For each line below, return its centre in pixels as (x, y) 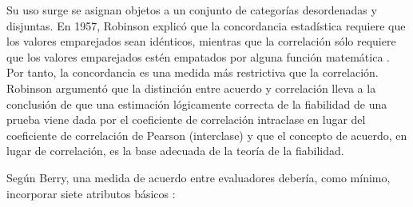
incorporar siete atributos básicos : (91, 193)
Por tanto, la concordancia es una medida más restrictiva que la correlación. (193, 72)
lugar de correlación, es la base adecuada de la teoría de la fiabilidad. (175, 151)
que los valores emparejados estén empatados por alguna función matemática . (198, 56)
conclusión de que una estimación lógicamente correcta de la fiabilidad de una (197, 103)
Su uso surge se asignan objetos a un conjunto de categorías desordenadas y (192, 10)
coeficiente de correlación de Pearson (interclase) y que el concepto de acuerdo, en (207, 135)
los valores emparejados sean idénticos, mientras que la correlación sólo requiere (201, 41)
